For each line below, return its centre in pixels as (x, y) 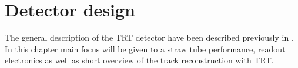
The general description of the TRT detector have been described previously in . (149, 37)
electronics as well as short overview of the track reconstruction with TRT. (139, 60)
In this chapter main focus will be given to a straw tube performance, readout (145, 49)
